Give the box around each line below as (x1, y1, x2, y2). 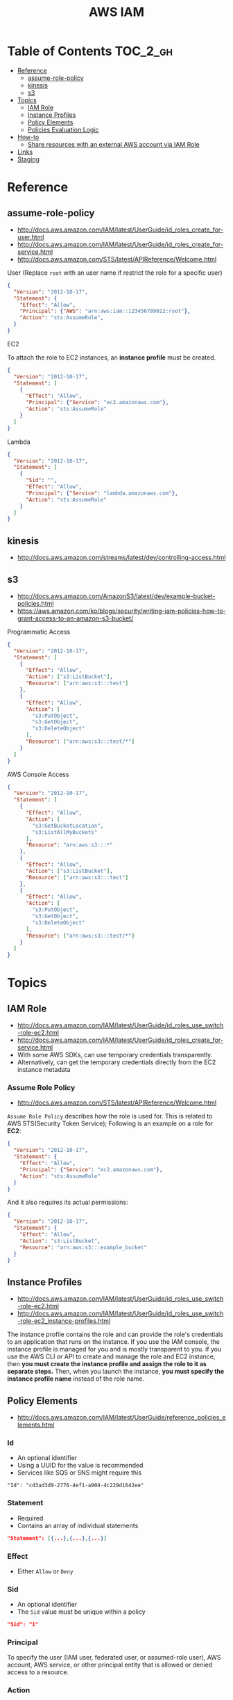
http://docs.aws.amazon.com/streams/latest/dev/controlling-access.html (17, 554, 226, 562)
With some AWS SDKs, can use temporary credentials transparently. (17, 1051, 213, 1059)
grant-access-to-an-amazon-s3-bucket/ (17, 614, 134, 623)
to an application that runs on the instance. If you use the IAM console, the (7, 1338, 220, 1346)
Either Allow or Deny (17, 1566, 74, 1575)
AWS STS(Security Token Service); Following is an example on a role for (7, 1119, 214, 1128)
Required (17, 1514, 44, 1522)
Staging (17, 154, 40, 163)
